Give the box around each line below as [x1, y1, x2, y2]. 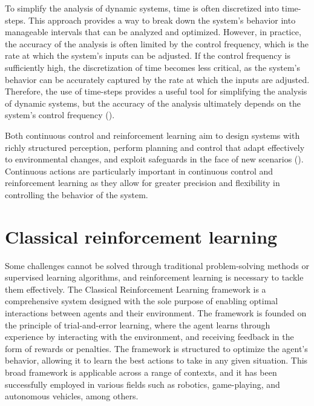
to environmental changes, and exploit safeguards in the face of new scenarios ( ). [5, 153, 304, 165]
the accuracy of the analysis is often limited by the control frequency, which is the [5, 37, 309, 50]
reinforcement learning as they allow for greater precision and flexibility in [5, 176, 280, 189]
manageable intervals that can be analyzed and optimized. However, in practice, [5, 25, 301, 38]
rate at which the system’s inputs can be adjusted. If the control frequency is [5, 49, 290, 62]
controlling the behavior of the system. [5, 188, 148, 201]
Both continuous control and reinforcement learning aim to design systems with [5, 128, 300, 141]
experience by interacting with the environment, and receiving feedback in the [5, 330, 294, 343]
